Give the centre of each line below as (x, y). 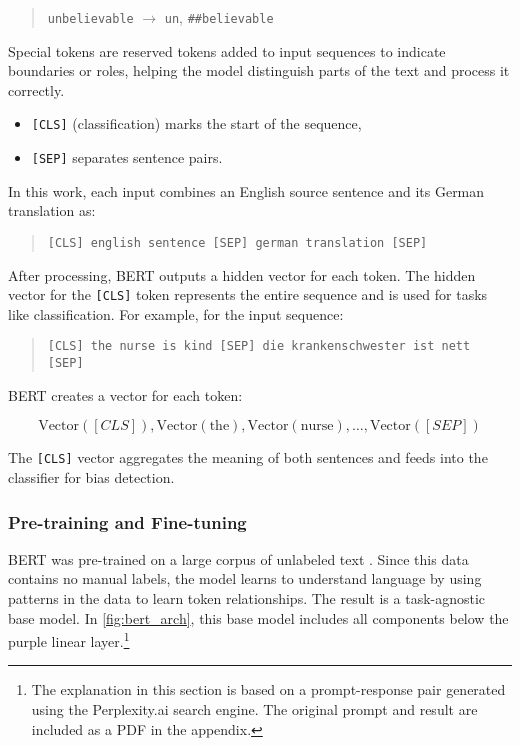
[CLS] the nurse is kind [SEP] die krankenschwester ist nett (259, 346)
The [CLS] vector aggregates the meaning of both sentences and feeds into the (248, 457)
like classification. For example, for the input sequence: (176, 313)
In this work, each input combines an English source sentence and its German (246, 190)
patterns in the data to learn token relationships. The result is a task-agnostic (247, 598)
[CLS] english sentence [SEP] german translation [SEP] (237, 242)
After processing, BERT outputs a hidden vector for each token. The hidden (242, 274)
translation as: (52, 210)
